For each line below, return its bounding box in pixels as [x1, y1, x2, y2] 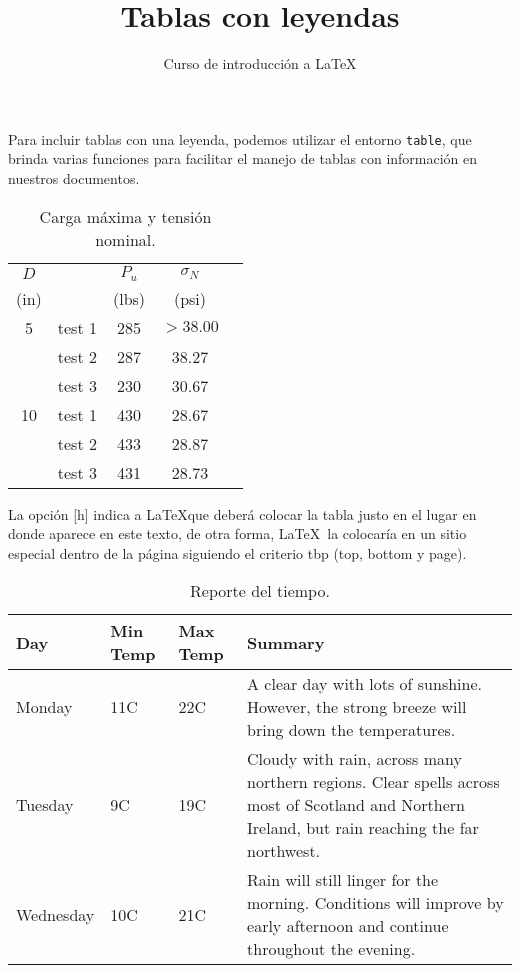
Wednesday [16, 902, 95, 926]
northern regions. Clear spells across [247, 770, 500, 794]
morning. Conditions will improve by [247, 891, 504, 915]
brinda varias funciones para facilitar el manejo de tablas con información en [8, 148, 478, 169]
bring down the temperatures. [247, 718, 456, 742]
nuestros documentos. [8, 167, 140, 188]
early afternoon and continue [247, 914, 449, 938]
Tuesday [16, 793, 74, 817]
